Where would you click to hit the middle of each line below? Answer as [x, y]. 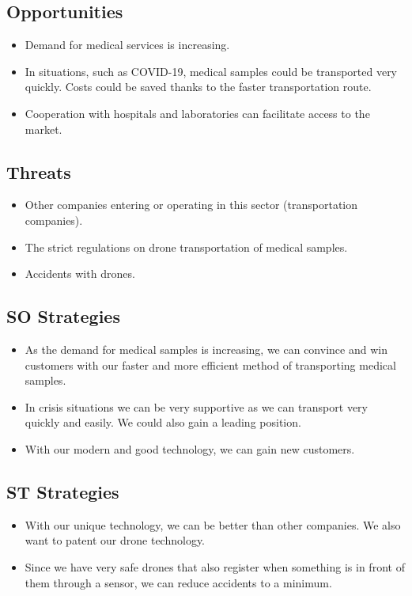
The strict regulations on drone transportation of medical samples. [186, 247]
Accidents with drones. [80, 273]
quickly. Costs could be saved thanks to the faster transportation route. [198, 87]
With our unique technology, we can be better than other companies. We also [213, 524]
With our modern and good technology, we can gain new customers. [190, 448]
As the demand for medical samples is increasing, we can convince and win [206, 349]
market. [43, 129]
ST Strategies [63, 491]
